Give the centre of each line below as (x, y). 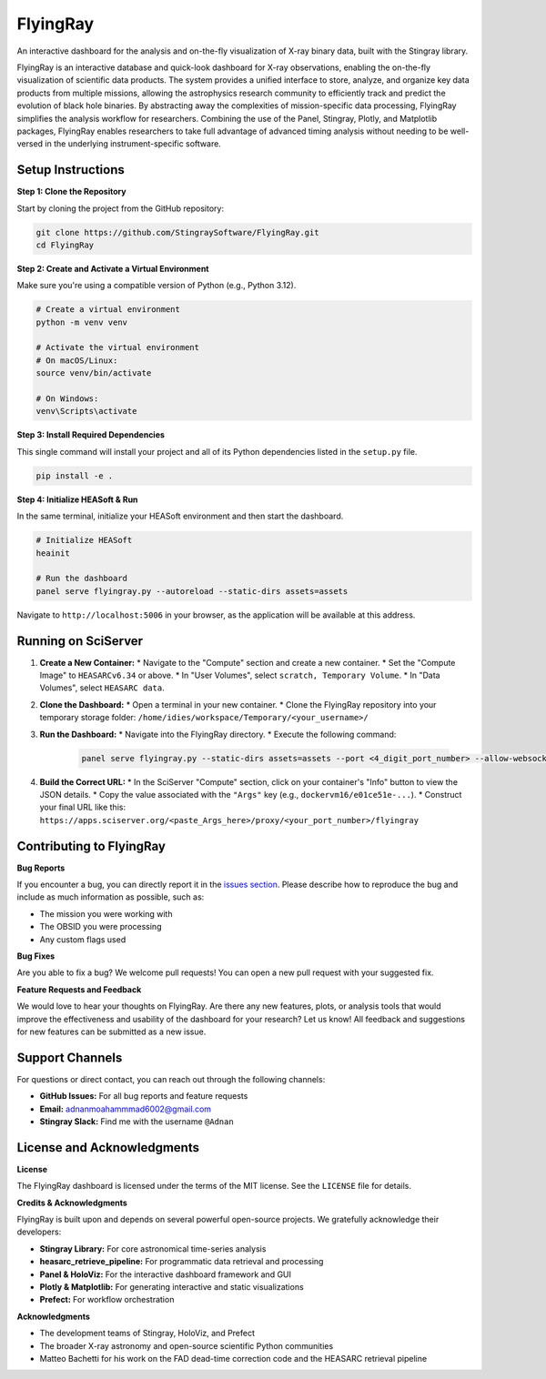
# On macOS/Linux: (77, 360)
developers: (39, 1232)
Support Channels (70, 1057)
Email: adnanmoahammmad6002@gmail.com (126, 1109)
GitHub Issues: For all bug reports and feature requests (144, 1096)
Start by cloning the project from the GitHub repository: (121, 208)
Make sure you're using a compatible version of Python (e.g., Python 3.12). (157, 286)
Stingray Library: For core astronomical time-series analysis (153, 1248)
